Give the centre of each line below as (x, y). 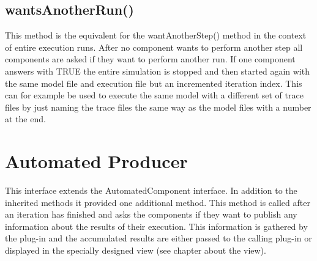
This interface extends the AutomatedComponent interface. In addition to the (151, 190)
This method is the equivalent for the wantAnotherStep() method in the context (156, 35)
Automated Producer (96, 161)
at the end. (25, 119)
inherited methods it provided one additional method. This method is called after (158, 202)
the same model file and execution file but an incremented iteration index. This (154, 83)
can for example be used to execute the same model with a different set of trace (154, 95)
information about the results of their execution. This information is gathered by (156, 226)
